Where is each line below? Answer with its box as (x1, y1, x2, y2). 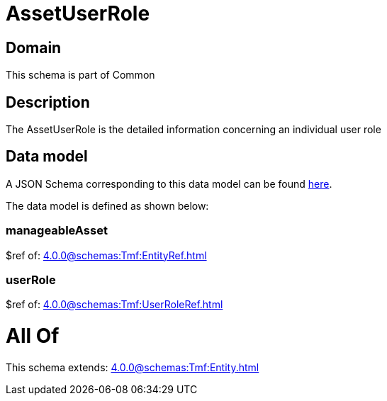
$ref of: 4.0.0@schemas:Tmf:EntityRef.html (6, 249, 207, 261)
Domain (6, 38, 62, 57)
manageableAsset (6, 223, 108, 238)
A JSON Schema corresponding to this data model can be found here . (6, 177, 332, 190)
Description (6, 93, 90, 111)
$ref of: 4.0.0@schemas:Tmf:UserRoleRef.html (6, 298, 223, 311)
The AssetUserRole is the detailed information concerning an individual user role (6, 123, 381, 136)
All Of (6, 324, 60, 349)
